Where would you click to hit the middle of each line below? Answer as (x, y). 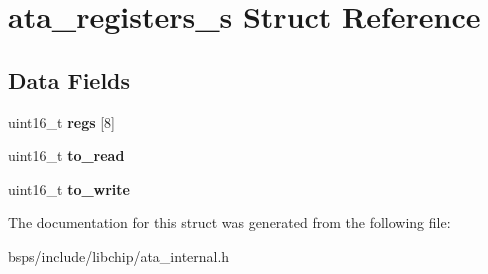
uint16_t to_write (69, 188)
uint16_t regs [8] (61, 121)
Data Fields (69, 79)
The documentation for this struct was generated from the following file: (229, 222)
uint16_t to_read (66, 155)
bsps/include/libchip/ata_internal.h (119, 255)
